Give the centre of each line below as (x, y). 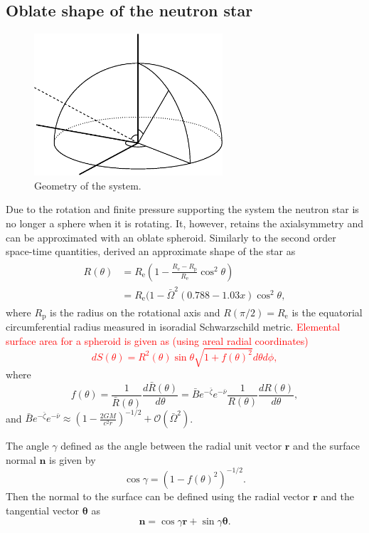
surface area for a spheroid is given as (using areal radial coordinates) (157, 340)
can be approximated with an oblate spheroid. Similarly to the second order (171, 237)
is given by (73, 459)
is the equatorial (327, 312)
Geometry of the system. (88, 185)
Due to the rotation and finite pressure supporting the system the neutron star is (182, 209)
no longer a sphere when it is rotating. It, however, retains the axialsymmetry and (184, 223)
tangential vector (43, 510)
